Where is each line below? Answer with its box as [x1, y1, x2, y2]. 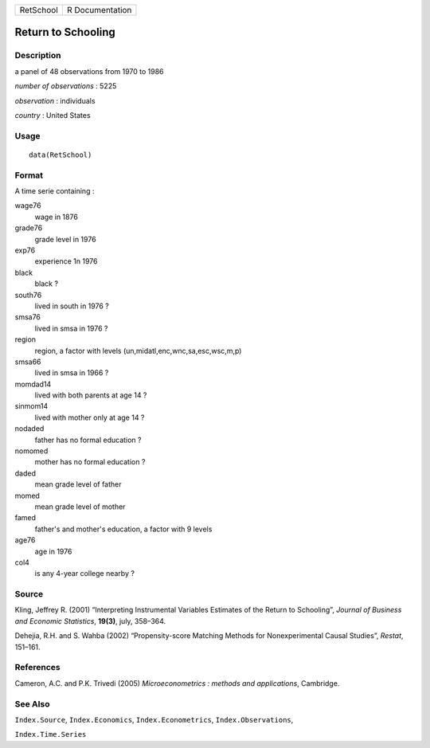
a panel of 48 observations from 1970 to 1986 [14, 66, 164, 76]
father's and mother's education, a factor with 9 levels [34, 524, 213, 534]
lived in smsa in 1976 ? [34, 323, 108, 333]
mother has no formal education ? [34, 457, 146, 467]
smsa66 [14, 357, 41, 366]
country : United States [14, 110, 91, 119]
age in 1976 [34, 546, 72, 556]
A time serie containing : [14, 186, 95, 196]
